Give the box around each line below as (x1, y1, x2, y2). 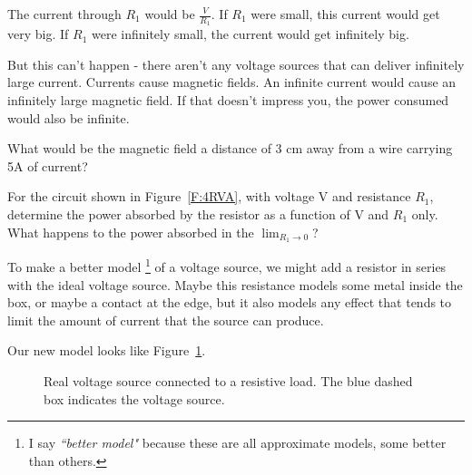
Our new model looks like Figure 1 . (7, 341, 206, 360)
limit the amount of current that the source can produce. (7, 310, 324, 329)
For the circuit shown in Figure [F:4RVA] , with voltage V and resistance (7, 187, 411, 206)
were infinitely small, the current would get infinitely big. (91, 24, 409, 44)
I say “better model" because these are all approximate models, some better (28, 433, 447, 452)
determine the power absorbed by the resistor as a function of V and (7, 204, 389, 223)
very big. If (7, 24, 69, 44)
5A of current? (7, 156, 88, 175)
